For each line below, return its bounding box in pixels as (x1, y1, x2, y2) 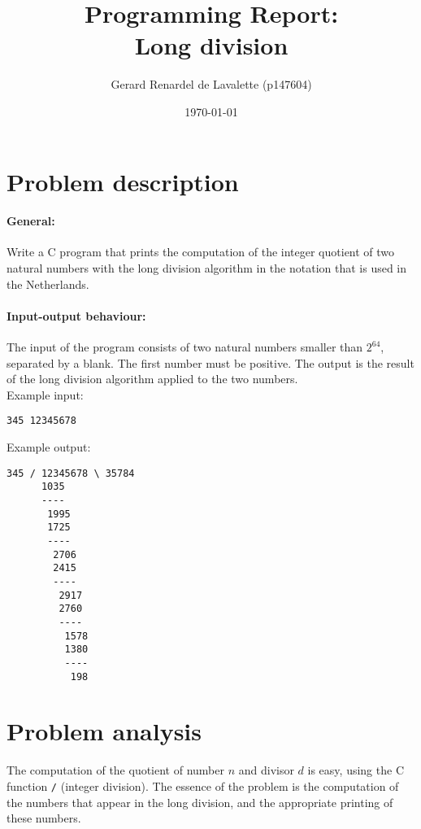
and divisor (238, 761, 294, 779)
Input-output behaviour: (7, 307, 146, 324)
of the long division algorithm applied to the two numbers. (7, 370, 298, 387)
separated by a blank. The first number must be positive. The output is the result (7, 354, 414, 371)
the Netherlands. (7, 275, 89, 292)
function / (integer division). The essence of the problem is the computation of (7, 777, 399, 794)
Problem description (7, 164, 239, 198)
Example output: (7, 438, 91, 456)
